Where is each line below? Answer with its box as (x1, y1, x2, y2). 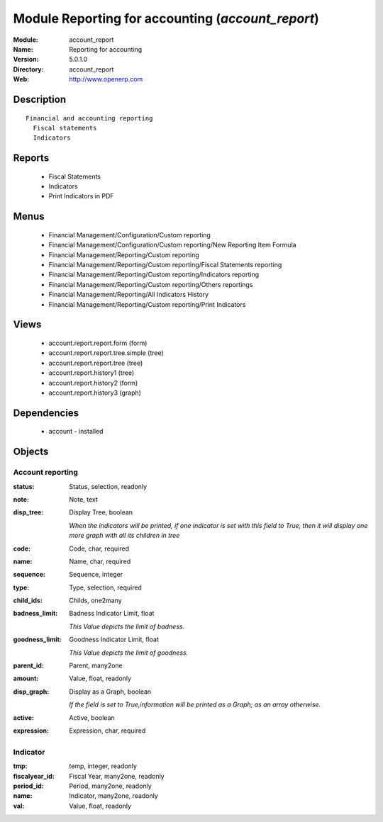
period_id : (13, 782, 44, 790)
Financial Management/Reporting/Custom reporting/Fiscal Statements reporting (48, 261, 282, 269)
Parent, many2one (69, 661, 123, 670)
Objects (13, 446, 49, 458)
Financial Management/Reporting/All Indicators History (48, 291, 209, 299)
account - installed (48, 427, 104, 436)
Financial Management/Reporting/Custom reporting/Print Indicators (48, 300, 246, 308)
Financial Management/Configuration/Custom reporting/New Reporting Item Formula (48, 241, 297, 249)
